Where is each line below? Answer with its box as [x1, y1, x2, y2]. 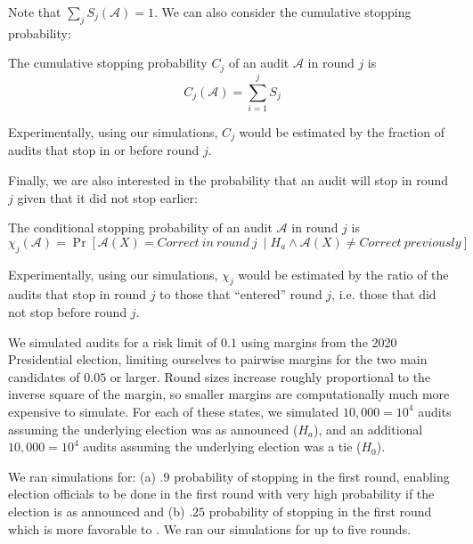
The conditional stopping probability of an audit [8, 218, 273, 237]
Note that [8, 3, 61, 20]
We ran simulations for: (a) [8, 467, 156, 485]
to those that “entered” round [159, 285, 322, 304]
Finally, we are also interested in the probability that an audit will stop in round [8, 171, 449, 190]
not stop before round [8, 302, 127, 321]
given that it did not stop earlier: [17, 188, 198, 207]
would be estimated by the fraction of [239, 122, 444, 141]
